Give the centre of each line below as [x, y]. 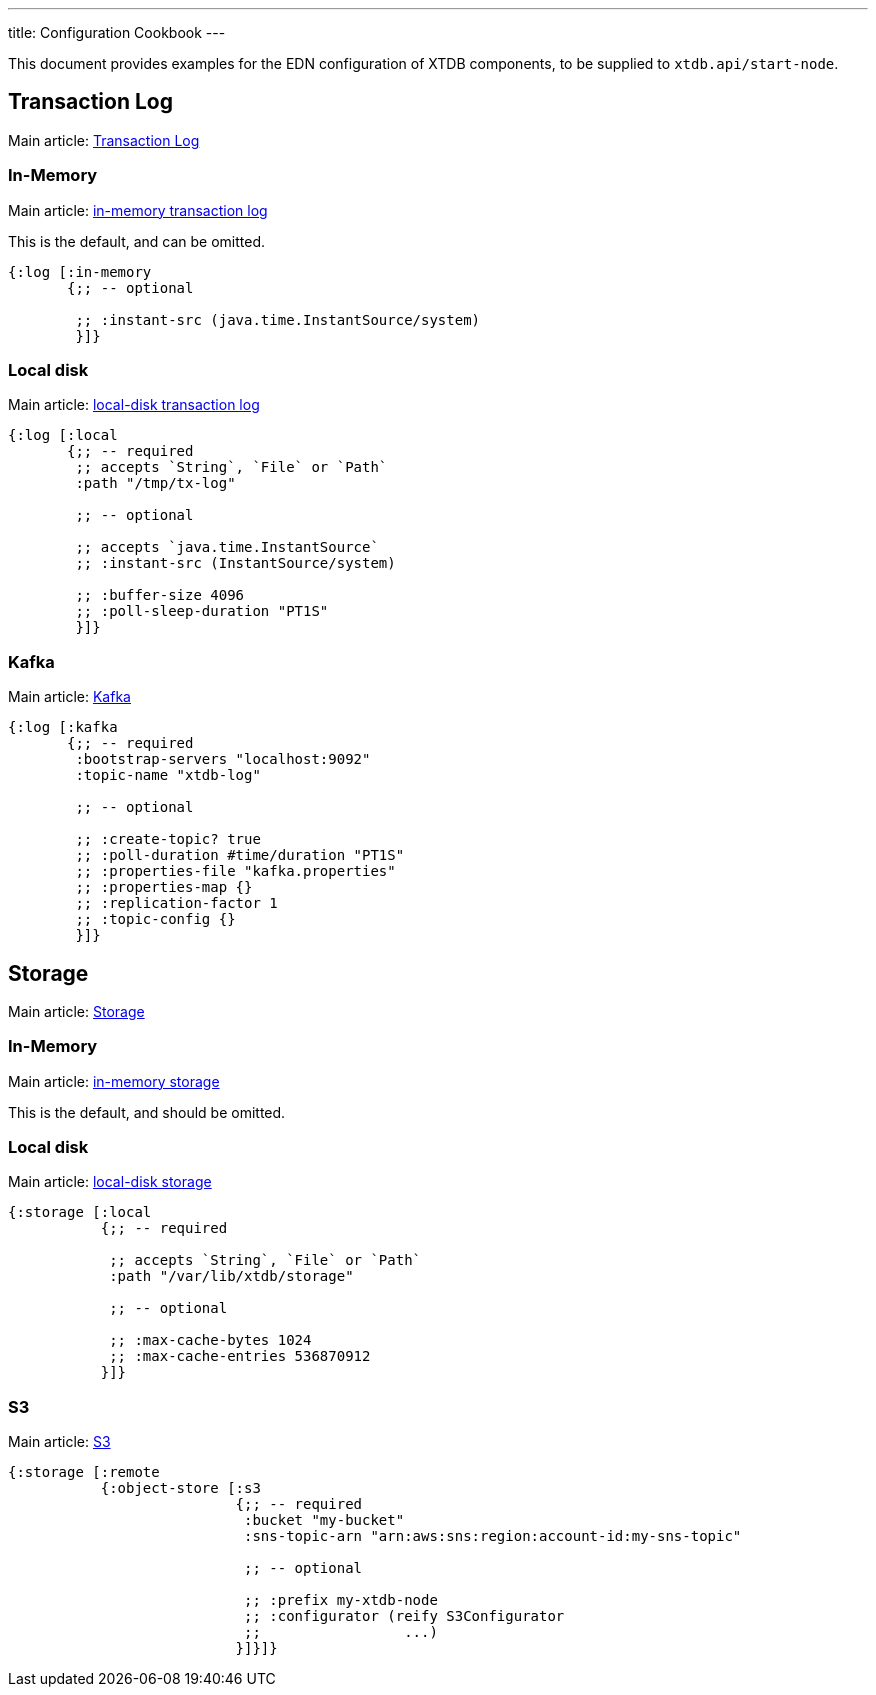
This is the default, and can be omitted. [137, 241]
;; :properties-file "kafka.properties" [235, 871]
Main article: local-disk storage [110, 1182]
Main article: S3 [59, 1442]
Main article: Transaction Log [104, 140]
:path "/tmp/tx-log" [155, 483]
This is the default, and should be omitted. [147, 1112]
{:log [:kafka [63, 727]
